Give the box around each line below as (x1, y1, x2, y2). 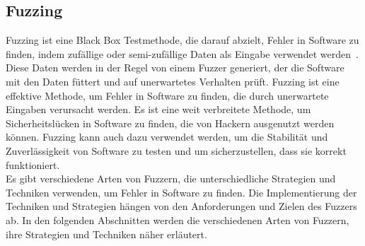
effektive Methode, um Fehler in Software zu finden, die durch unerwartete (6, 88, 329, 102)
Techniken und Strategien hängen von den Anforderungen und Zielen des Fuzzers (6, 199, 357, 213)
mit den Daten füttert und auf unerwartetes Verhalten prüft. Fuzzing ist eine (6, 74, 340, 88)
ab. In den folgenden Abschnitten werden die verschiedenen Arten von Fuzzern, (6, 212, 349, 227)
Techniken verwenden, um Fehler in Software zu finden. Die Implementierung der (6, 184, 357, 199)
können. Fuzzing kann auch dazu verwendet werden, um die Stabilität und (6, 129, 328, 144)
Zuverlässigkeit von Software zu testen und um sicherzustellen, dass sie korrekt (6, 143, 347, 158)
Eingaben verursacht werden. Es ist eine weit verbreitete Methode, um (6, 102, 311, 117)
